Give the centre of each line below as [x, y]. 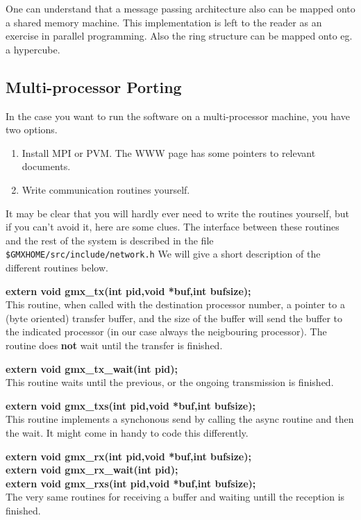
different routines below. [57, 268]
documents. [46, 166]
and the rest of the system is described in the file [110, 240]
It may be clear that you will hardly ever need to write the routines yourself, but [178, 213]
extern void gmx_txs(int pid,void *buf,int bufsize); [131, 405]
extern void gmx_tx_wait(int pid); [92, 368]
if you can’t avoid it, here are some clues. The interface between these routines [173, 227]
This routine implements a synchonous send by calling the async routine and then [180, 419]
